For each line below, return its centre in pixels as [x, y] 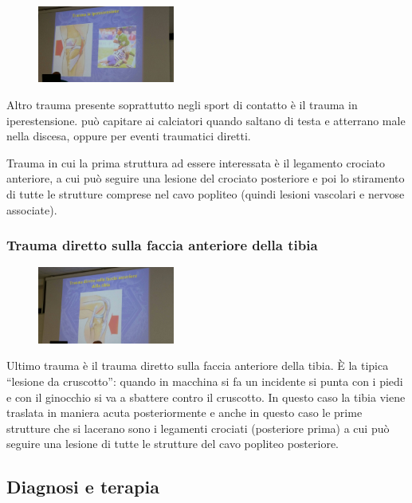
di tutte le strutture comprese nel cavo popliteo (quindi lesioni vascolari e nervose [206, 193]
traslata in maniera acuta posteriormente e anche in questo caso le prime [184, 413]
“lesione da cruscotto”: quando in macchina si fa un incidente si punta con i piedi [205, 381]
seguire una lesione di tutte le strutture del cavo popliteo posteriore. [173, 444]
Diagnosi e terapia [83, 487]
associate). [32, 209]
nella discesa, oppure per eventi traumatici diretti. [129, 136]
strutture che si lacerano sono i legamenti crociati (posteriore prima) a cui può [198, 428]
